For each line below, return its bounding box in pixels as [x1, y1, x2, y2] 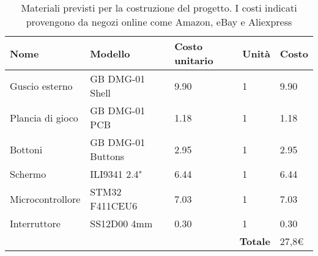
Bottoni [10, 142, 43, 156]
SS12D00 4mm [90, 216, 153, 230]
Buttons [90, 149, 125, 163]
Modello [90, 46, 130, 60]
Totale [239, 234, 270, 248]
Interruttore [10, 216, 61, 230]
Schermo [10, 167, 46, 181]
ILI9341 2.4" [90, 167, 142, 181]
